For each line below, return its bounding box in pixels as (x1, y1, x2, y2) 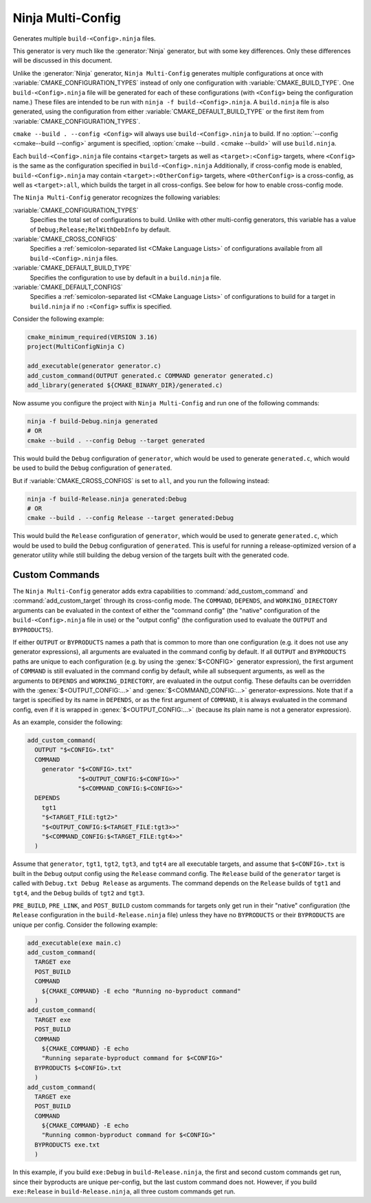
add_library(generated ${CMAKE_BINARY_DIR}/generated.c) (27, 381, 223, 390)
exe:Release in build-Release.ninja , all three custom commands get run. (12, 1187, 236, 1195)
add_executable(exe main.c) (27, 938, 122, 947)
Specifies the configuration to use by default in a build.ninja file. (30, 273, 221, 282)
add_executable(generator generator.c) (27, 362, 161, 370)
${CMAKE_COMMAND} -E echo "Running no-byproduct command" (41, 987, 241, 995)
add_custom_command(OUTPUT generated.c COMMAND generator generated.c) (27, 372, 274, 379)
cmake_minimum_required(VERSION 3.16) (27, 333, 158, 341)
